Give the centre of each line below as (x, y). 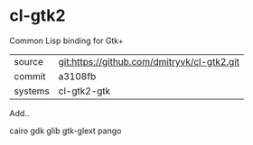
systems (32, 91)
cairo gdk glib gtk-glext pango (66, 131)
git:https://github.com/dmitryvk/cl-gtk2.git (149, 61)
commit (30, 76)
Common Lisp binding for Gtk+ (66, 41)
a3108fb (77, 76)
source (28, 61)
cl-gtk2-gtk (84, 91)
